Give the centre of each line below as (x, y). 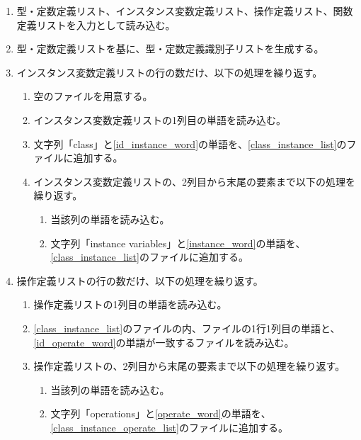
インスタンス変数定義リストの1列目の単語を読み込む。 (160, 119)
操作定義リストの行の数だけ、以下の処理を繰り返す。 (140, 280)
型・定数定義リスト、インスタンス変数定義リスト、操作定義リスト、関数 (185, 11)
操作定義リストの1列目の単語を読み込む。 (130, 304)
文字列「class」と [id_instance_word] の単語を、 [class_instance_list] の (190, 143)
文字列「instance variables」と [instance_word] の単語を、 (178, 243)
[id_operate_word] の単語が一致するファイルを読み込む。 (164, 342)
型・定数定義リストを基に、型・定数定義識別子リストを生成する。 (170, 49)
